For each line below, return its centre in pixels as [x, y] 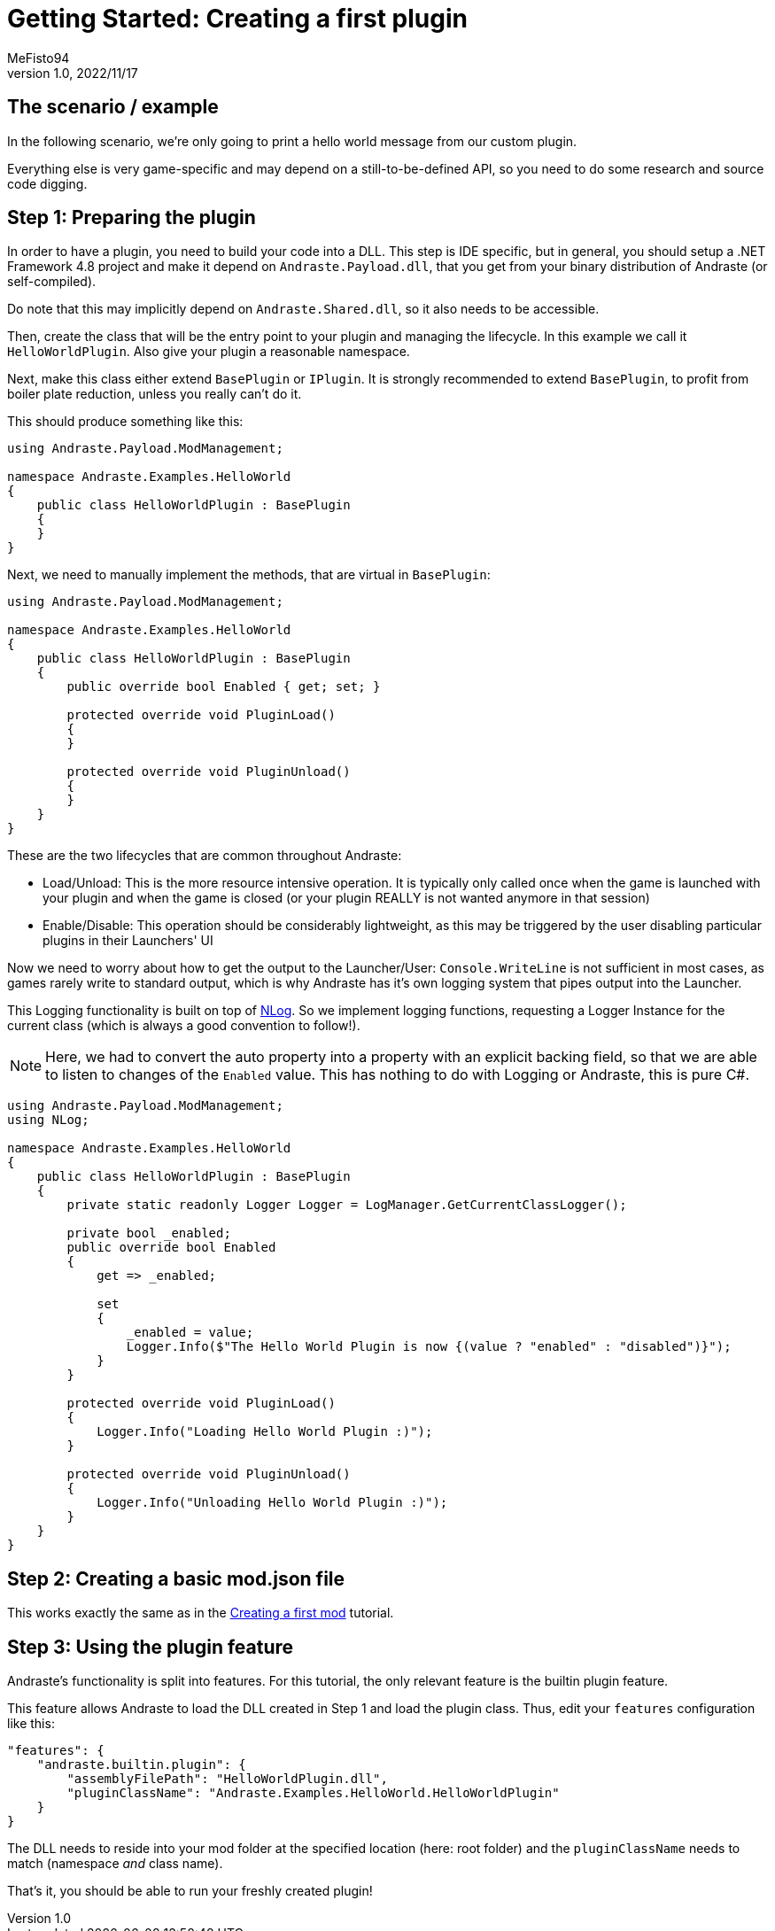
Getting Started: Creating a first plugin [237, 19]
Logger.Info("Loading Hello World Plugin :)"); [265, 1432]
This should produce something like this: [125, 422]
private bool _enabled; [149, 1233]
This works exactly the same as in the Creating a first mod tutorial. [201, 1613]
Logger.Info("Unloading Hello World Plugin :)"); [272, 1503]
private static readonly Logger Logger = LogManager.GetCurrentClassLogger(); [347, 1205]
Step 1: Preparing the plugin [132, 218]
